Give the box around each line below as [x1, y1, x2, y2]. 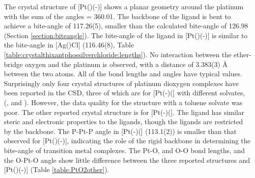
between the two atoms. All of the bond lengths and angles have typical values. [4, 68, 242, 79]
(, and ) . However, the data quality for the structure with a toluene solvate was [4, 97, 243, 107]
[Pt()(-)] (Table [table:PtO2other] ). [4, 164, 109, 175]
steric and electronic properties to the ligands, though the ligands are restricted [4, 116, 243, 127]
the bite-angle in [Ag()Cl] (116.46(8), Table [4, 40, 134, 50]
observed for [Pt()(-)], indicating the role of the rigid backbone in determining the [4, 135, 251, 146]
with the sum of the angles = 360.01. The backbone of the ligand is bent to [4, 11, 231, 21]
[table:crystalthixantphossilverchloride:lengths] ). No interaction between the [4, 49, 231, 59]
